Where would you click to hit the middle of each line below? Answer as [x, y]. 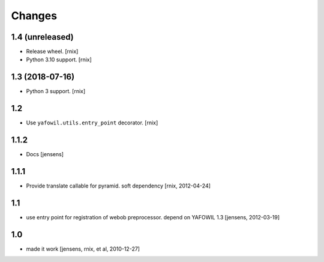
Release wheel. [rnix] [52, 52]
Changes [34, 16]
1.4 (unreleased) [43, 37]
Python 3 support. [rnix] [56, 91]
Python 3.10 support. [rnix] [59, 59]
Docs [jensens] [45, 154]
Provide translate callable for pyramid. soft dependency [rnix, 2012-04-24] [118, 186]
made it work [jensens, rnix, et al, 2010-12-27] [83, 249]
